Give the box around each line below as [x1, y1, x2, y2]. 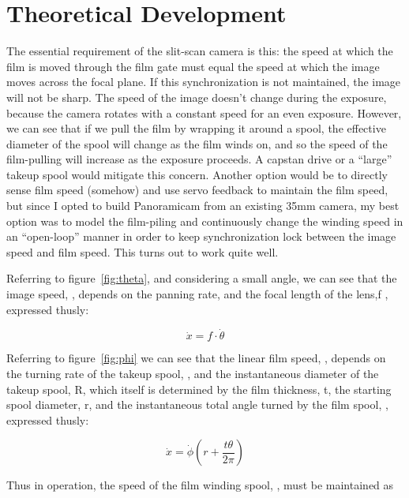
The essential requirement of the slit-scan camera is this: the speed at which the [6, 43, 393, 59]
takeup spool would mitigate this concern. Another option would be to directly [6, 166, 388, 182]
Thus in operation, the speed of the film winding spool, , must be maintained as [6, 477, 394, 493]
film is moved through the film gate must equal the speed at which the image [6, 58, 380, 74]
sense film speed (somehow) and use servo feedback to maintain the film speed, [6, 182, 388, 198]
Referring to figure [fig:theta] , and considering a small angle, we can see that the [6, 270, 397, 286]
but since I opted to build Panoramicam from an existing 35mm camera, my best [6, 197, 400, 214]
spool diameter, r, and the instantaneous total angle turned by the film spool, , [6, 396, 388, 413]
